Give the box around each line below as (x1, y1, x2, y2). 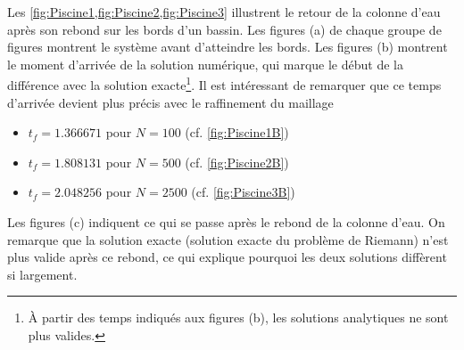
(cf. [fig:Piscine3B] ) (191, 183, 295, 201)
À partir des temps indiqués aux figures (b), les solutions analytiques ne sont (28, 308, 449, 327)
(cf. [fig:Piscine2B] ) (185, 152, 289, 171)
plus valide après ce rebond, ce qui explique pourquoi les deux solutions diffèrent (7, 248, 447, 266)
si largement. (7, 265, 78, 283)
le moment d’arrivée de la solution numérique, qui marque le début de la (7, 54, 403, 73)
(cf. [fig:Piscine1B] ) (185, 123, 289, 142)
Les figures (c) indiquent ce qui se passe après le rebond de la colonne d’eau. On (7, 213, 445, 231)
